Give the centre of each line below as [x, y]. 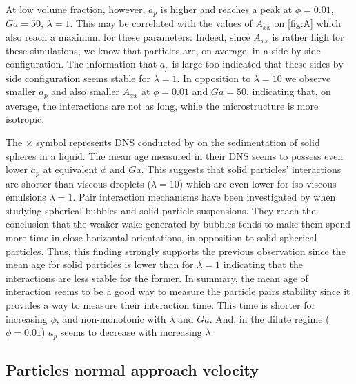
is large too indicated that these [239, 64]
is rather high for [308, 37]
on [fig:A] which [308, 23]
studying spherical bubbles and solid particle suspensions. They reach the [161, 210]
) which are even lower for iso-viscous [258, 183]
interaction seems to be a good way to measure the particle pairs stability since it [178, 291]
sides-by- [328, 64]
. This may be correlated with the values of [161, 23]
